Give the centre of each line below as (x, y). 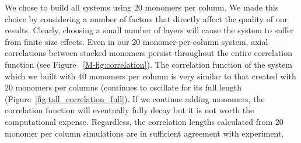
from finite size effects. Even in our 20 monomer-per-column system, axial (136, 41)
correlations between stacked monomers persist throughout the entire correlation (149, 53)
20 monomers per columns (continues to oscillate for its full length (123, 87)
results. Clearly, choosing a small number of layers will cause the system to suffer (149, 30)
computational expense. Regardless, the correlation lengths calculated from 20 (144, 121)
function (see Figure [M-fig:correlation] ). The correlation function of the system (148, 64)
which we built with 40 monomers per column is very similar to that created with (150, 76)
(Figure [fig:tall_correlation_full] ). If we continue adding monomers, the (135, 98)
